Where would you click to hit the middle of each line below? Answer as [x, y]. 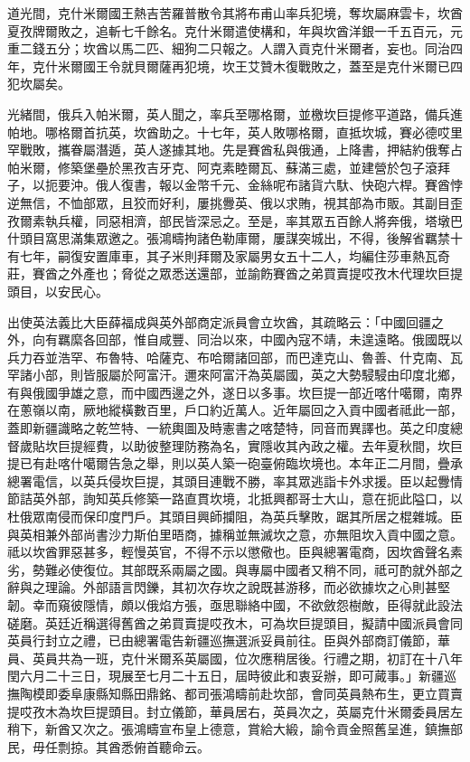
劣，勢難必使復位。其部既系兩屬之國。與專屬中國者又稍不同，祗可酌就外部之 [235, 569]
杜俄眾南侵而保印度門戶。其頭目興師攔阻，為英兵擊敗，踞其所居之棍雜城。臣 [235, 517]
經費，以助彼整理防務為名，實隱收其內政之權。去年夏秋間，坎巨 [273, 445]
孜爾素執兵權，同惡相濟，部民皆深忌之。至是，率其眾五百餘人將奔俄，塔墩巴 [235, 220]
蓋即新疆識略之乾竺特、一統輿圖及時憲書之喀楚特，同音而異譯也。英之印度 [229, 428]
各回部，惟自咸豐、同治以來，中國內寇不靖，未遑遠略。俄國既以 [273, 339]
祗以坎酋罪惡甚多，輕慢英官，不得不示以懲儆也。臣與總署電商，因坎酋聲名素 [235, 552]
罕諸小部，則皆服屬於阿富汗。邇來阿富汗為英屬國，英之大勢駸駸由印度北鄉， [235, 375]
